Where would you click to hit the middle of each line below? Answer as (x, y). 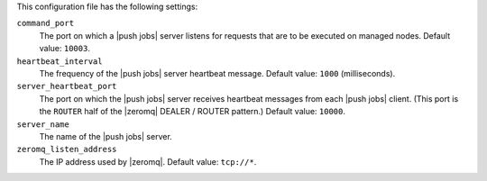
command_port (46, 23)
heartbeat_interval (60, 61)
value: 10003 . (64, 49)
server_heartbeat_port (67, 86)
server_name (43, 124)
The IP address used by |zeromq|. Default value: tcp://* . (148, 161)
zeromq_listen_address (67, 149)
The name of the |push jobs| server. (106, 136)
